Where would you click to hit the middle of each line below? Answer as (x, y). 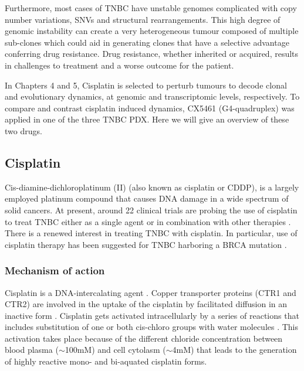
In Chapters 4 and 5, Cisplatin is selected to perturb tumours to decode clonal (146, 85)
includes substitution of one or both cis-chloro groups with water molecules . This (152, 327)
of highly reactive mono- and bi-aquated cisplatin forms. (106, 361)
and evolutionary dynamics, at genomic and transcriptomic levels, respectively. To (152, 96)
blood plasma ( (32, 350)
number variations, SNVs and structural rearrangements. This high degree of (143, 19)
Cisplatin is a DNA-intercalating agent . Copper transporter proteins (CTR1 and (151, 292)
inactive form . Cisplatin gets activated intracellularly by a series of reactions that (152, 315)
